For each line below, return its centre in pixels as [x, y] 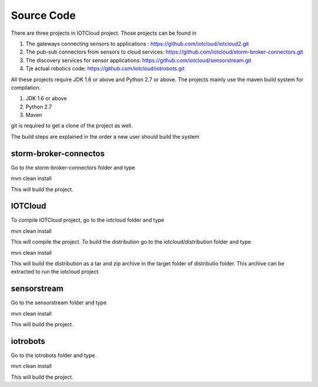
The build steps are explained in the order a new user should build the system [105, 136]
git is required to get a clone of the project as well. [72, 126]
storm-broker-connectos [58, 153]
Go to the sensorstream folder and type [59, 303]
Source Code [43, 15]
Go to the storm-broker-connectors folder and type [73, 168]
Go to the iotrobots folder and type [53, 355]
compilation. [26, 87]
